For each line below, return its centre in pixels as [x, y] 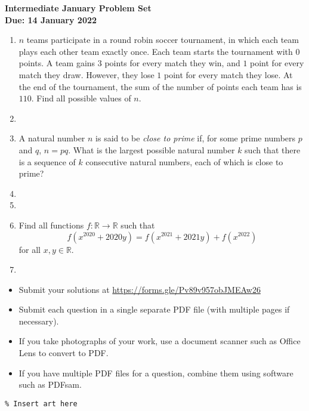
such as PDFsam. [50, 384]
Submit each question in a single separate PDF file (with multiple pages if [154, 309]
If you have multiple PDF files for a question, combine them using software [156, 373]
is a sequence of [47, 161]
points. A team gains [57, 63]
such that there [273, 149]
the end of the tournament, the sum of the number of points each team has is [160, 86]
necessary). [39, 321]
